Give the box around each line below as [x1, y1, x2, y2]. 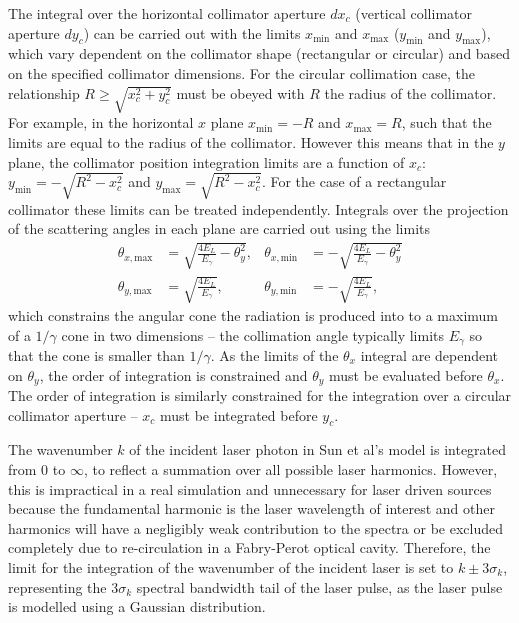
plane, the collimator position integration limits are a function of [8, 151, 405, 172]
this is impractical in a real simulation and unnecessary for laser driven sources [8, 478, 492, 499]
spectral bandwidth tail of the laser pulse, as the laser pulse [136, 576, 503, 597]
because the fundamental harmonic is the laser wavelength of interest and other [8, 498, 495, 519]
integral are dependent [360, 345, 499, 366]
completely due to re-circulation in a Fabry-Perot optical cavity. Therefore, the [8, 537, 491, 558]
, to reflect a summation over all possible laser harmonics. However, [83, 459, 498, 480]
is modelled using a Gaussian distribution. [8, 596, 266, 617]
